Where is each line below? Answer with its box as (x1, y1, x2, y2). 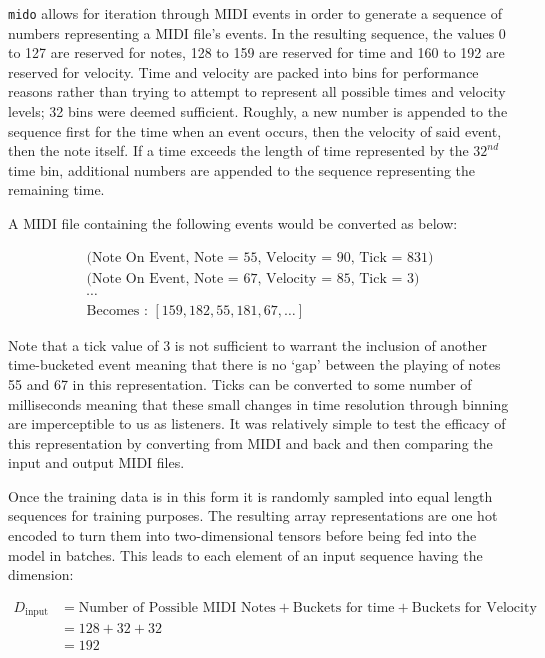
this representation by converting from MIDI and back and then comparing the (8, 432, 493, 453)
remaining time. (8, 179, 105, 200)
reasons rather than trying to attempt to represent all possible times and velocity (8, 81, 506, 102)
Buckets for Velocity (411, 600, 537, 615)
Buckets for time (292, 600, 395, 615)
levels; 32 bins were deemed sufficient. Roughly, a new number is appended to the (8, 101, 508, 122)
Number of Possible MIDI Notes (78, 600, 276, 615)
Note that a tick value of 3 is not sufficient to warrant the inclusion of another (8, 334, 488, 355)
